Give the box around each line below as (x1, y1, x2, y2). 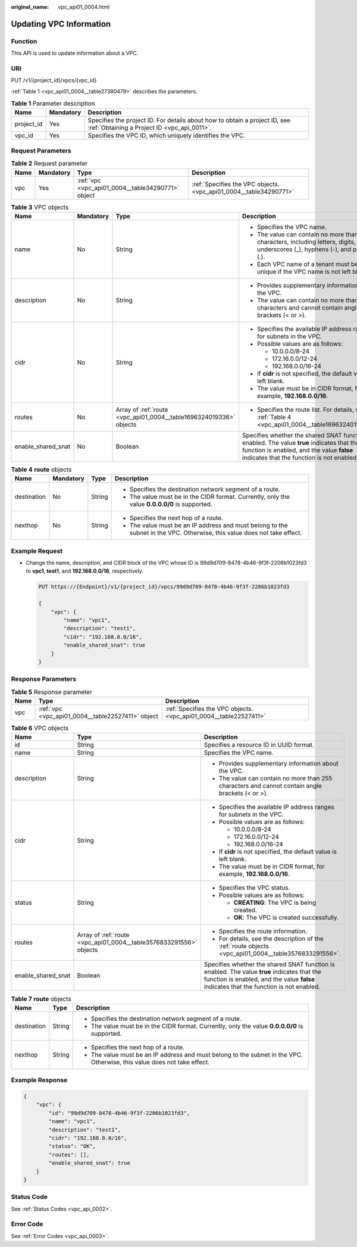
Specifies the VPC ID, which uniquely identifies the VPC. (87, 132, 246, 140)
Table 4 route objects (11, 465, 72, 474)
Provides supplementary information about (218, 760, 339, 768)
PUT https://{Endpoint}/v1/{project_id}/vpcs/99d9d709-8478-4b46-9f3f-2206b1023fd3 (38, 583, 290, 590)
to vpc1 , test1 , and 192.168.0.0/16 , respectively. (26, 567, 144, 574)
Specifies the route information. (218, 927, 308, 936)
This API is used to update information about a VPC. (11, 49, 139, 57)
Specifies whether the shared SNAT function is (203, 960, 336, 968)
